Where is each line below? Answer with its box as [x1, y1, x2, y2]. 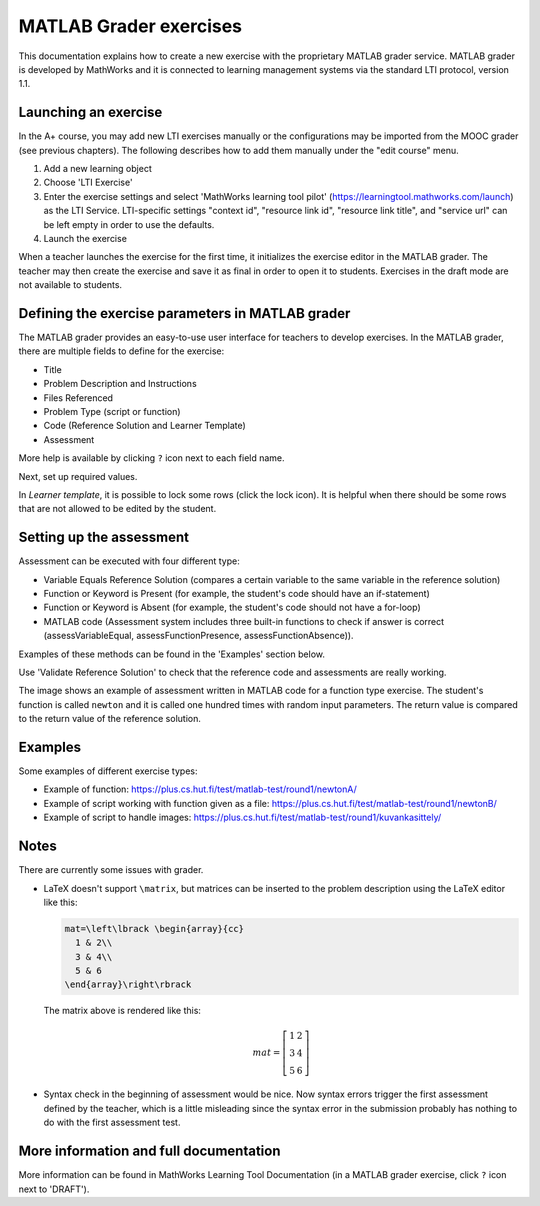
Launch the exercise [43, 232, 127, 244]
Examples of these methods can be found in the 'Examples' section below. [18, 648, 325, 660]
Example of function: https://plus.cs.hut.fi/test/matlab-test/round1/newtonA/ [43, 783, 357, 795]
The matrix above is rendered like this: [43, 1005, 202, 1017]
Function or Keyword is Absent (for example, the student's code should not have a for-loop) [43, 601, 422, 614]
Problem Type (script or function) [43, 406, 181, 417]
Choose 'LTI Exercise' [43, 176, 134, 189]
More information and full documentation [18, 1143, 281, 1160]
